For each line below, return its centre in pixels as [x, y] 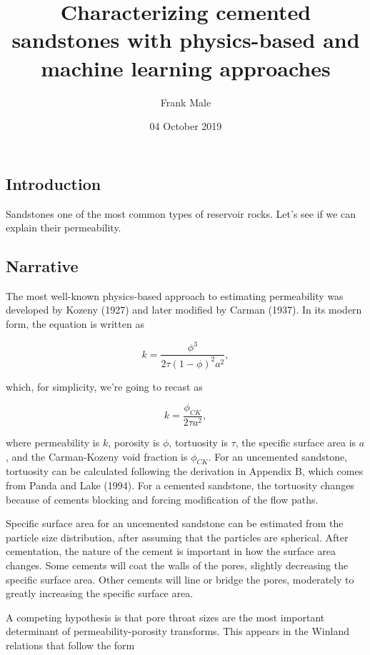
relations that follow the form [70, 645]
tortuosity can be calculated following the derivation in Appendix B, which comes [185, 471]
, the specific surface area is [296, 442]
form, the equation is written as [75, 324]
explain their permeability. [64, 227]
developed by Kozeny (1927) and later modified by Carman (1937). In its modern [184, 310]
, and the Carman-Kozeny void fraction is [97, 456]
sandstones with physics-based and [186, 40]
